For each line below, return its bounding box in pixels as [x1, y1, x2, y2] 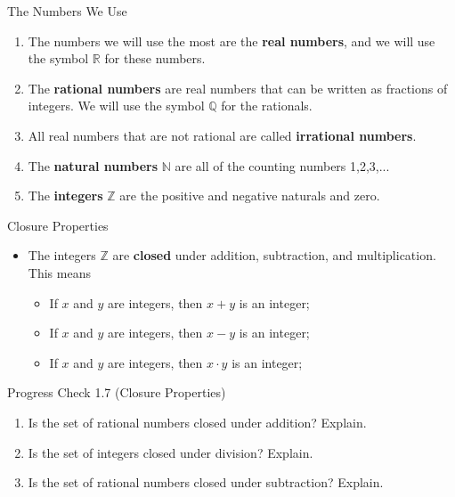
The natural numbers [28, 156, 158, 175]
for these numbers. [104, 49, 206, 68]
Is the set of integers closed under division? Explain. [28, 443, 313, 461]
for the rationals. [221, 96, 313, 115]
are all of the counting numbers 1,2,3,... [175, 156, 390, 175]
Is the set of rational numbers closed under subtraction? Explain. [28, 473, 384, 492]
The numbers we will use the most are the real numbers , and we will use [28, 31, 435, 50]
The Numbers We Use [7, 2, 127, 20]
